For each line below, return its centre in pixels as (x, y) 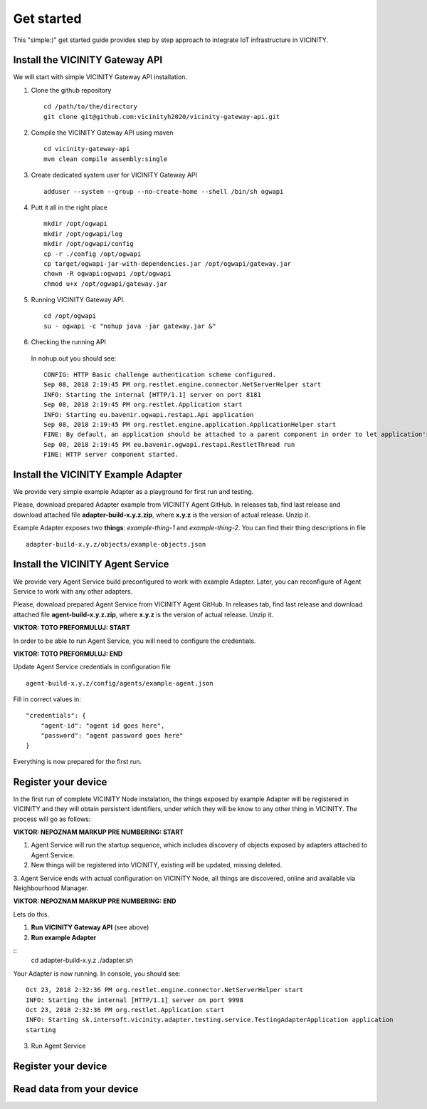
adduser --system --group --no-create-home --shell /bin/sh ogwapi (164, 191)
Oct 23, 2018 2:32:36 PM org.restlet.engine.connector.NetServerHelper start (165, 990)
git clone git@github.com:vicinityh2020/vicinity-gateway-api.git (162, 117)
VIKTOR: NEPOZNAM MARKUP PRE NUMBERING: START (99, 832)
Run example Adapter (64, 937)
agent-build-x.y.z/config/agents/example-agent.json (120, 683)
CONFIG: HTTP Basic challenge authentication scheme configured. (160, 375)
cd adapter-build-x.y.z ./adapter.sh (82, 960)
